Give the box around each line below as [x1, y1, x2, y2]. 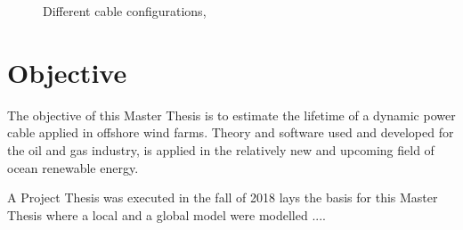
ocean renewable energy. [7, 158, 139, 177]
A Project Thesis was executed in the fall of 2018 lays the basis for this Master [7, 188, 438, 207]
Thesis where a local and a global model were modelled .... [7, 205, 326, 224]
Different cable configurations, [43, 2, 207, 20]
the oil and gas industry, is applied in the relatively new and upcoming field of [7, 140, 435, 159]
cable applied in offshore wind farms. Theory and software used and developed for [7, 123, 454, 142]
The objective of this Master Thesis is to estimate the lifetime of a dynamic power [7, 105, 456, 124]
